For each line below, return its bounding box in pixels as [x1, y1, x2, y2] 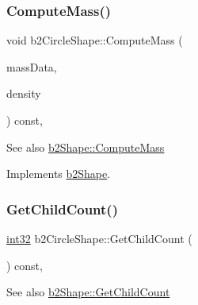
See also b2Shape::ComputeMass [6, 138, 165, 155]
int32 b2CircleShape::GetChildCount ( [6, 230, 192, 246]
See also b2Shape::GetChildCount [6, 284, 170, 300]
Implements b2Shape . [6, 165, 111, 182]
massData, [6, 58, 57, 75]
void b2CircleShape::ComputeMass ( [6, 32, 183, 48]
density [6, 85, 41, 102]
